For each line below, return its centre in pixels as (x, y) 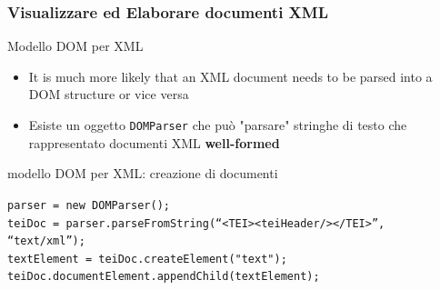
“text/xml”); (46, 241)
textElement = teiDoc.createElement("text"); (147, 259)
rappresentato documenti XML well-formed (154, 142)
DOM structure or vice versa (109, 94)
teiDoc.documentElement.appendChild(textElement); (164, 277)
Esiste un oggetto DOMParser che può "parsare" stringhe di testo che (218, 125)
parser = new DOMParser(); (89, 205)
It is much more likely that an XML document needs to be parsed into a (230, 76)
